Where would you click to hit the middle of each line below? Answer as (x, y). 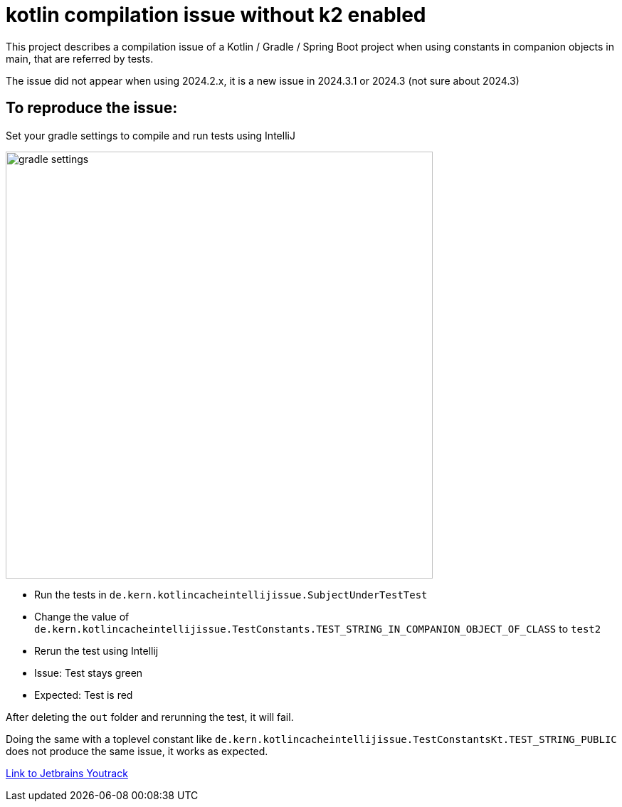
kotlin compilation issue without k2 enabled (216, 15)
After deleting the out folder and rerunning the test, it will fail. (150, 717)
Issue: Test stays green (89, 672)
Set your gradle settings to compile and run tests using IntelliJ (151, 135)
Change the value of (82, 616)
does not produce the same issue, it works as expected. (137, 751)
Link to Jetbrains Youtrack (67, 773)
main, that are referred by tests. (80, 58)
